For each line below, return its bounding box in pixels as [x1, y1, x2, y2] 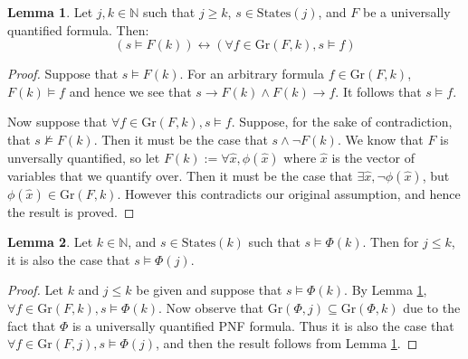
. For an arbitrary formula [179, 64, 324, 83]
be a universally [362, 3, 451, 21]
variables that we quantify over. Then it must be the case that [7, 165, 353, 184]
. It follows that [335, 81, 422, 100]
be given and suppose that [136, 280, 282, 299]
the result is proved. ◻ [7, 202, 135, 221]
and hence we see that [69, 81, 192, 100]
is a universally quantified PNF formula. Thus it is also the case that [72, 316, 454, 335]
